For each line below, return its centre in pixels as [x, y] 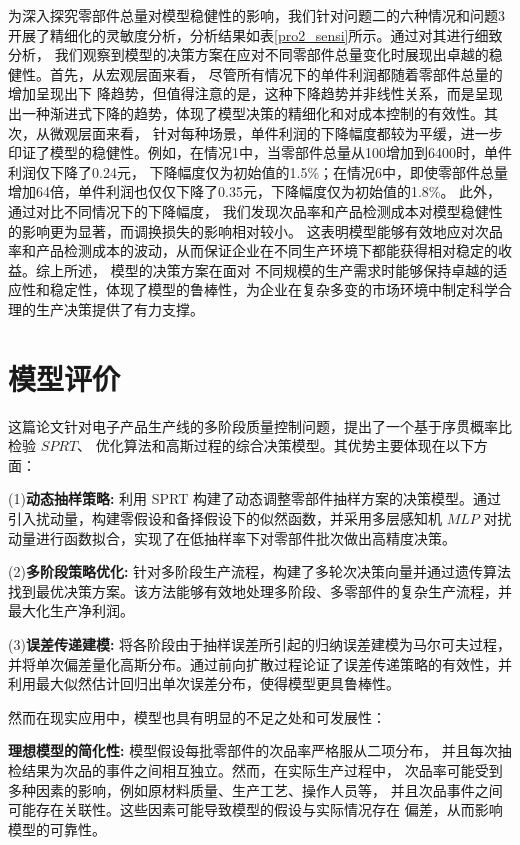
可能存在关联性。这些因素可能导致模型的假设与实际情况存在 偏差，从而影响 [255, 809]
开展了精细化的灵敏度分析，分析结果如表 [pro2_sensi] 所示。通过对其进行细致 [255, 34]
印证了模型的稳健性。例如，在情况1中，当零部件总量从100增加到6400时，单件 [260, 152]
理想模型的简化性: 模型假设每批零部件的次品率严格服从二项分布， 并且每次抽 [260, 750]
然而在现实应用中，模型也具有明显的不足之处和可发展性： [197, 716]
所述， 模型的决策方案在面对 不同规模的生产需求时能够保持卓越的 [278, 269]
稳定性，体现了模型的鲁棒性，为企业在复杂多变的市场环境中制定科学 [273, 289]
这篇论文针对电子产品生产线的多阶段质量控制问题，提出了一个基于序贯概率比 [260, 425]
